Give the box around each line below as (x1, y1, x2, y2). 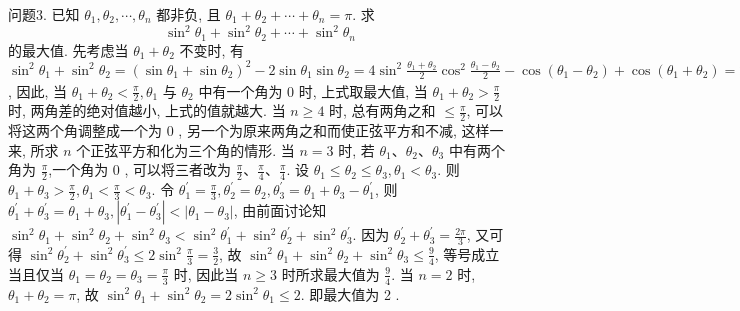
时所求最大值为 (281, 263, 380, 284)
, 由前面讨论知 (233, 200, 327, 221)
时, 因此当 (173, 263, 239, 284)
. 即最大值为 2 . (300, 283, 400, 304)
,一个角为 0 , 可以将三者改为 (48, 159, 232, 180)
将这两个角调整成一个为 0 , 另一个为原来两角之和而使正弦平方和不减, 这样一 (8, 120, 504, 141)
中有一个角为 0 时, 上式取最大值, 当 (198, 80, 428, 101)
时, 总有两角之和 (329, 100, 436, 121)
